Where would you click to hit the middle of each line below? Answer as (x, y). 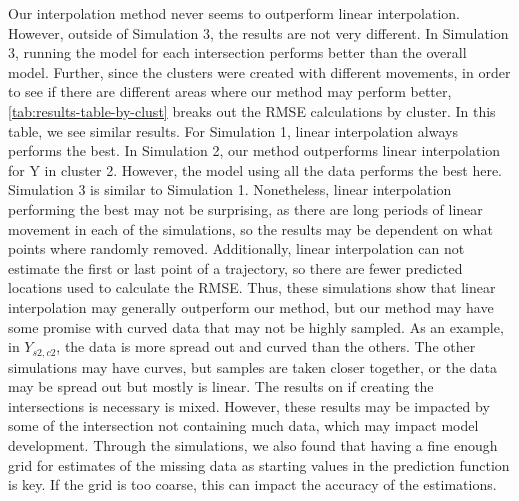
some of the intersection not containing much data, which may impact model (243, 425)
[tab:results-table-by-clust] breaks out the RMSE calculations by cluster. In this (252, 110)
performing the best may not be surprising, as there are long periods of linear (245, 208)
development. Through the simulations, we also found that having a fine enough (253, 444)
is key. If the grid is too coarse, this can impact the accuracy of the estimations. (252, 484)
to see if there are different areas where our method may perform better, (230, 91)
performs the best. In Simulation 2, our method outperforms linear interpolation (254, 150)
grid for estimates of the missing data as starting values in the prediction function (259, 464)
